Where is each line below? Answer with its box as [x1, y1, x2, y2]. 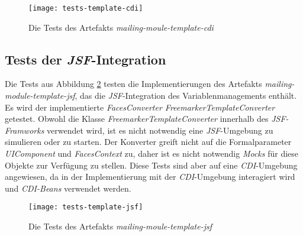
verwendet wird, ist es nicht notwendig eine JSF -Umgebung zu [47, 124, 273, 136]
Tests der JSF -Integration [5, 50, 166, 68]
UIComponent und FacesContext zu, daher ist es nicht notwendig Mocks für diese [5, 147, 299, 160]
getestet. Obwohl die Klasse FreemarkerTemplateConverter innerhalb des [5, 112, 269, 125]
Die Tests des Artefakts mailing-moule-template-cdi [28, 21, 214, 33]
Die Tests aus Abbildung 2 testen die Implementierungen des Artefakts [5, 77, 262, 90]
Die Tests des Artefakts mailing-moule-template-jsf [28, 220, 212, 232]
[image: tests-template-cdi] [28, 4, 143, 12]
